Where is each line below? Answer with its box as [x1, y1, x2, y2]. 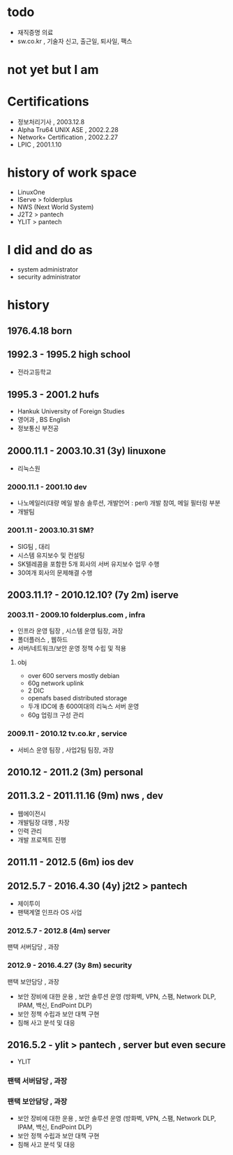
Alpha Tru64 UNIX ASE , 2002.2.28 [17, 126, 119, 134]
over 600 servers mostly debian [27, 672, 120, 680]
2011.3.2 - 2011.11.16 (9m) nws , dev [7, 790, 164, 802]
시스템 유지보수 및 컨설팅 [17, 551, 85, 559]
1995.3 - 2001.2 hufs [7, 388, 100, 400]
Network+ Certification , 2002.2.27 [17, 133, 119, 142]
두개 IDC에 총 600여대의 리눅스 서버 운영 [27, 702, 140, 711]
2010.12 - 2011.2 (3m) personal [7, 766, 144, 778]
